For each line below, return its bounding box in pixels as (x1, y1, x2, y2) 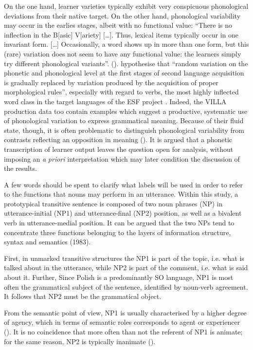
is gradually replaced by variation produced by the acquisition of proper (4, 77, 218, 87)
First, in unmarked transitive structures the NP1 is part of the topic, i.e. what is (4, 253, 244, 263)
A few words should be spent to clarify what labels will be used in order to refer (4, 179, 243, 189)
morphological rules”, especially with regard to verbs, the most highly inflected (4, 87, 239, 97)
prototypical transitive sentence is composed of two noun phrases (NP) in (4, 198, 223, 208)
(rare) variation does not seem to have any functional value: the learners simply (4, 48, 241, 58)
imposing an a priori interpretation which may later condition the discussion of (4, 153, 240, 164)
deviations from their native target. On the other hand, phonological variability (4, 10, 241, 20)
